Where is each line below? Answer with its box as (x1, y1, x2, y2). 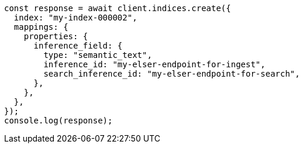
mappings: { (13, 22, 68, 32)
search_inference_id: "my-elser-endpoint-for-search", (43, 69, 300, 78)
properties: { (23, 32, 88, 41)
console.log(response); (4, 116, 113, 125)
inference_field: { (33, 41, 123, 50)
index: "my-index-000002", (13, 13, 137, 22)
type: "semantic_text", (43, 50, 152, 60)
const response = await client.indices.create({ (4, 4, 231, 13)
